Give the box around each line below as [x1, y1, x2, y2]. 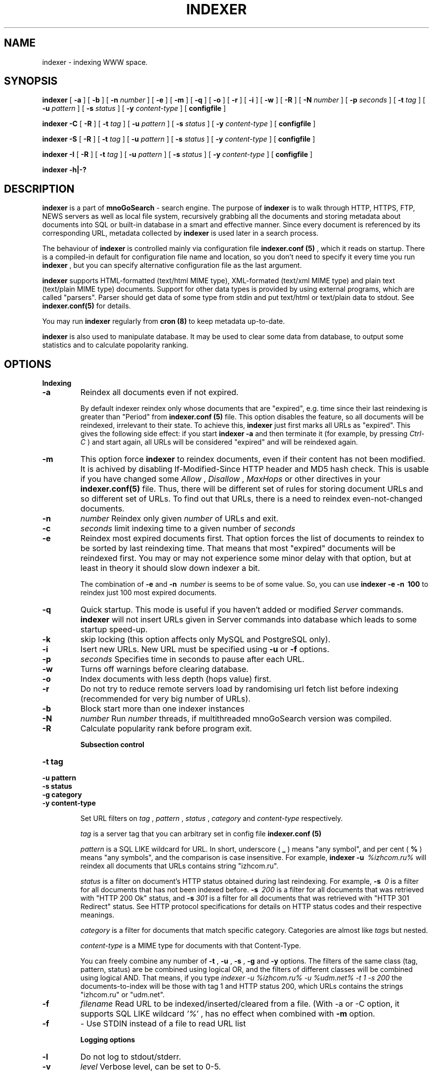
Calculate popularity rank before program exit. [80, 723, 252, 734]
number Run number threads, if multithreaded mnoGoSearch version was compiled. [80, 714, 392, 724]
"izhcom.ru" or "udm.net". [80, 990, 165, 999]
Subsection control [80, 740, 144, 749]
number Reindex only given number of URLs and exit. [80, 513, 279, 524]
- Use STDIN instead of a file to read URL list [80, 1019, 246, 1029]
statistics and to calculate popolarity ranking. [42, 341, 188, 350]
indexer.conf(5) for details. [42, 302, 131, 310]
